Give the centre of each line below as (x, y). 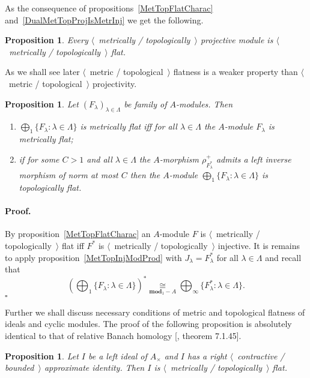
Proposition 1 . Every (47, 40)
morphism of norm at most (68, 175)
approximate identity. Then (94, 367)
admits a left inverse (254, 159)
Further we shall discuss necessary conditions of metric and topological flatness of (155, 312)
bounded (20, 367)
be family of (145, 103)
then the (145, 175)
